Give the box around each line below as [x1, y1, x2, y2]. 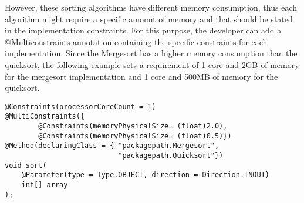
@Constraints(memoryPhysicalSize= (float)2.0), [38, 122, 228, 131]
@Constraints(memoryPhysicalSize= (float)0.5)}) [38, 131, 232, 140]
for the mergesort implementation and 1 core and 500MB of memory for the [5, 70, 278, 82]
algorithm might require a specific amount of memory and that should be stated [5, 12, 293, 25]
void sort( [5, 161, 47, 170]
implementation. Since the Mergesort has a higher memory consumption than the [5, 47, 298, 59]
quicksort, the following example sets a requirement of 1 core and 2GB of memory [5, 58, 299, 70]
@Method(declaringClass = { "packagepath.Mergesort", [5, 141, 219, 150]
